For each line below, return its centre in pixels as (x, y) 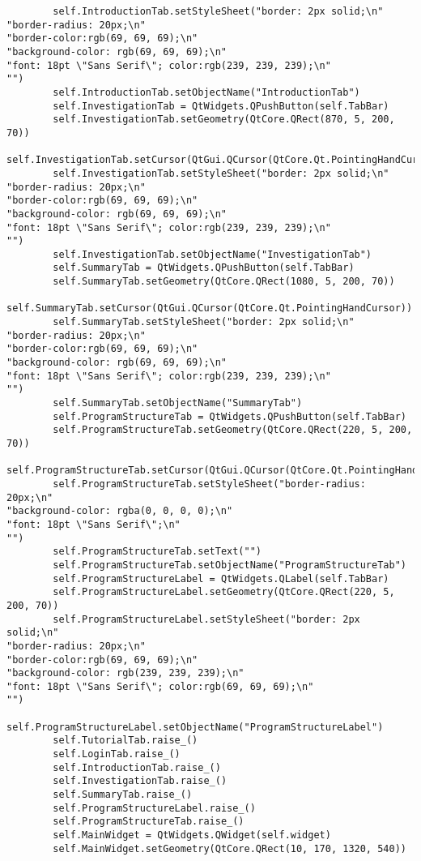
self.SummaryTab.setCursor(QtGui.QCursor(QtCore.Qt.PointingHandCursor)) (210, 308)
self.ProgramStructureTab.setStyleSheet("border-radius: (209, 484)
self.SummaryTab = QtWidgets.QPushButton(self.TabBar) (204, 268)
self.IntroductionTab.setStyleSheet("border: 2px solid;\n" (218, 11)
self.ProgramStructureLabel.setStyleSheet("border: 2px (206, 619)
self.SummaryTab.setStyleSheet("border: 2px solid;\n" (204, 322)
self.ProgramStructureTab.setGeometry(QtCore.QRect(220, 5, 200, (233, 430)
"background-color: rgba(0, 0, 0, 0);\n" (120, 511)
